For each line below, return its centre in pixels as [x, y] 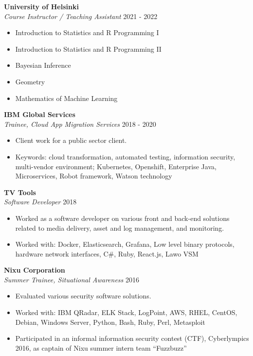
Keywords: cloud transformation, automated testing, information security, [125, 156]
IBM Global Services [40, 114]
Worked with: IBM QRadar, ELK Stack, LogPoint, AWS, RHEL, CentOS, [126, 312]
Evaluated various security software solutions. [83, 296]
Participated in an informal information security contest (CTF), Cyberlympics [132, 338]
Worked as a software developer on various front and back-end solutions [122, 218]
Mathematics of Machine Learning [66, 98]
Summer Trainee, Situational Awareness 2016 [72, 279]
